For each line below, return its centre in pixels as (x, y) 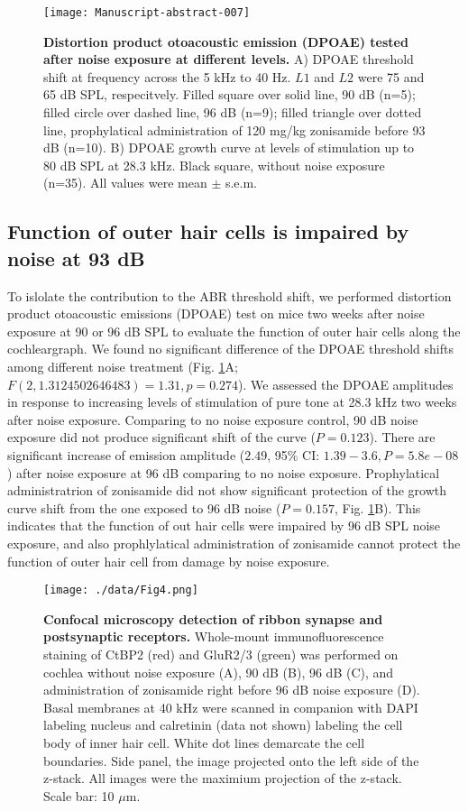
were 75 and (391, 76)
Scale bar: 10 (79, 795)
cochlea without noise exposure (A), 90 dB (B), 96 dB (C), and (219, 672)
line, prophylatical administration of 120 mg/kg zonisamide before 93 (234, 129)
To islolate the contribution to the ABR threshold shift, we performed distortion (229, 295)
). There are (402, 437)
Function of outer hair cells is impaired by (208, 231)
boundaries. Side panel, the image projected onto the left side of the (231, 760)
